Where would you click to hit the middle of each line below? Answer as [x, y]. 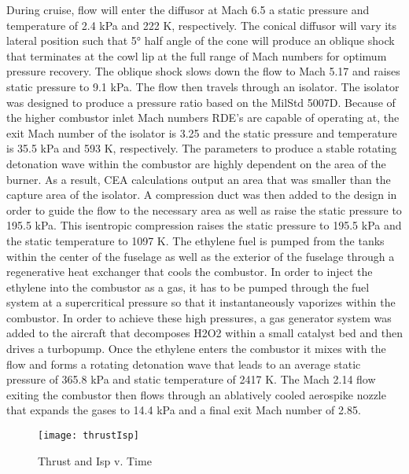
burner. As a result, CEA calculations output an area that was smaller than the [199, 179]
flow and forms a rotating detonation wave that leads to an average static [184, 364]
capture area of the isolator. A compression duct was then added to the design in [202, 195]
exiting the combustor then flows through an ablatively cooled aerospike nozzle [196, 394]
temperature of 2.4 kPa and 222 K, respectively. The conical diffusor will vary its [202, 25]
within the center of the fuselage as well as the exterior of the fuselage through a [201, 256]
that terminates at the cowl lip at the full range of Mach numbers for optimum [197, 55]
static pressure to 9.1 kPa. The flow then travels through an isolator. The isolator [203, 86]
